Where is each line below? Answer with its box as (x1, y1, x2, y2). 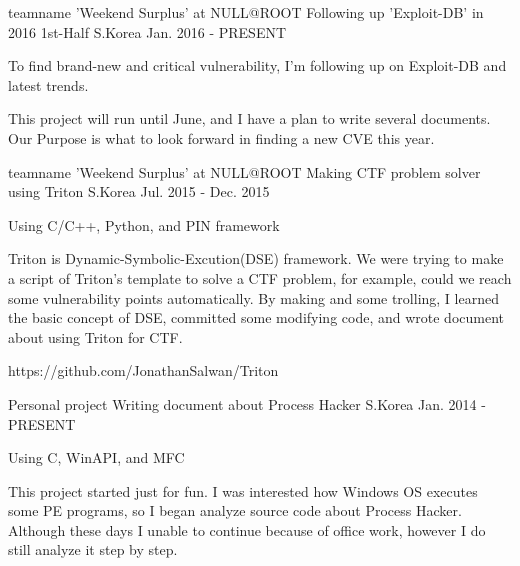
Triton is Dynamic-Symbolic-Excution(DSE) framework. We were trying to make (8, 248, 504, 269)
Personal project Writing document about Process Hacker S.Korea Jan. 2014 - (8, 393, 486, 414)
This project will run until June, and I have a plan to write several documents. (8, 108, 491, 129)
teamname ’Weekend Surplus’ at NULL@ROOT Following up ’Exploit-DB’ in (8, 2, 484, 22)
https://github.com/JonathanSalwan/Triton (8, 360, 279, 381)
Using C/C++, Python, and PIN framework (8, 214, 280, 235)
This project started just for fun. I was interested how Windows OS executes (8, 480, 478, 501)
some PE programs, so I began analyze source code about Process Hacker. (8, 500, 462, 521)
